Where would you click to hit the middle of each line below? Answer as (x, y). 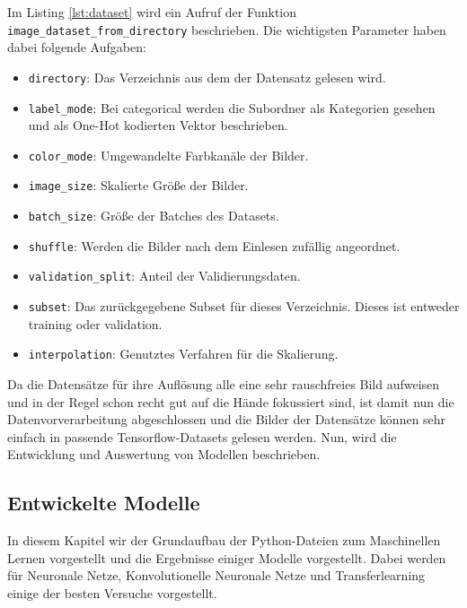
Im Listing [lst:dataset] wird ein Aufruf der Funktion (152, 12)
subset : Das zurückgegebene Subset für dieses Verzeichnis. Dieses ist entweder (244, 306)
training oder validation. (95, 323)
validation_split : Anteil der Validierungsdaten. (164, 276)
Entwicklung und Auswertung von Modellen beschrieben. (164, 454)
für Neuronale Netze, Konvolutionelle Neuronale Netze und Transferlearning (216, 575)
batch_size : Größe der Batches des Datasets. (154, 216)
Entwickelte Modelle (104, 503)
